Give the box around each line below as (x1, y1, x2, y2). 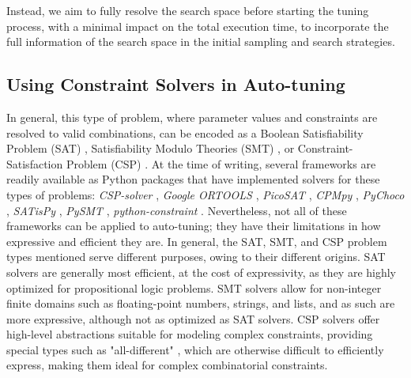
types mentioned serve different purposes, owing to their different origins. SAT (6, 248, 386, 265)
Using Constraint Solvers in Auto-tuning (6, 72, 345, 96)
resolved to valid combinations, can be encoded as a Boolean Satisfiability (6, 124, 364, 141)
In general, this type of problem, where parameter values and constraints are (6, 108, 378, 125)
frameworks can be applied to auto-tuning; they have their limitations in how (6, 217, 381, 234)
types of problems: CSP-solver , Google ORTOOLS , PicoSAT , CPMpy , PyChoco (6, 186, 405, 202)
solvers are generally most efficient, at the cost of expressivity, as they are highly (6, 263, 397, 280)
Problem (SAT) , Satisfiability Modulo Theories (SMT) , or (6, 140, 295, 157)
